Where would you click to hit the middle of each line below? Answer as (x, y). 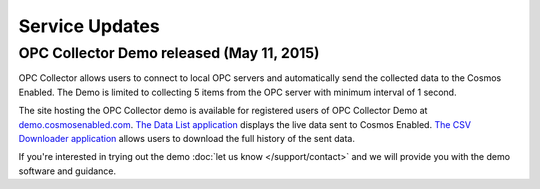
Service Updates (89, 26)
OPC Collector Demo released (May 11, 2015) (169, 53)
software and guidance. (67, 171)
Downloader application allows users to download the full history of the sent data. (186, 138)
